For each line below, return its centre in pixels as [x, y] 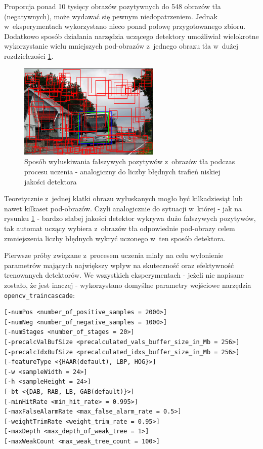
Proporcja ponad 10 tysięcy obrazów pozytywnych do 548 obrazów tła [113, 6]
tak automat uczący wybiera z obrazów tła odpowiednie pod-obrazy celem [120, 228]
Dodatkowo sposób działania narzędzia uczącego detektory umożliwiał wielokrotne [131, 36]
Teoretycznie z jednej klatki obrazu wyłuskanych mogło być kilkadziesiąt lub [123, 198]
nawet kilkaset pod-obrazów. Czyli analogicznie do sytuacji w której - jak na [123, 208]
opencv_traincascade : [39, 295]
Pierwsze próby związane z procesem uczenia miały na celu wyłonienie [114, 255]
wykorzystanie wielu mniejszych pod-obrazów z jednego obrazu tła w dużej [121, 46]
